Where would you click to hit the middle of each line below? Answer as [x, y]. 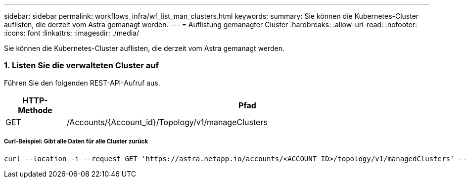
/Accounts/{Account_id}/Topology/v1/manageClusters [167, 122]
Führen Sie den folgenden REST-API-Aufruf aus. [82, 83]
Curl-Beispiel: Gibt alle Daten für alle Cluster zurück [76, 142]
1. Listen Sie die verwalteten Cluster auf [81, 66]
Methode [35, 110]
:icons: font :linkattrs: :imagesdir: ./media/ [72, 33]
